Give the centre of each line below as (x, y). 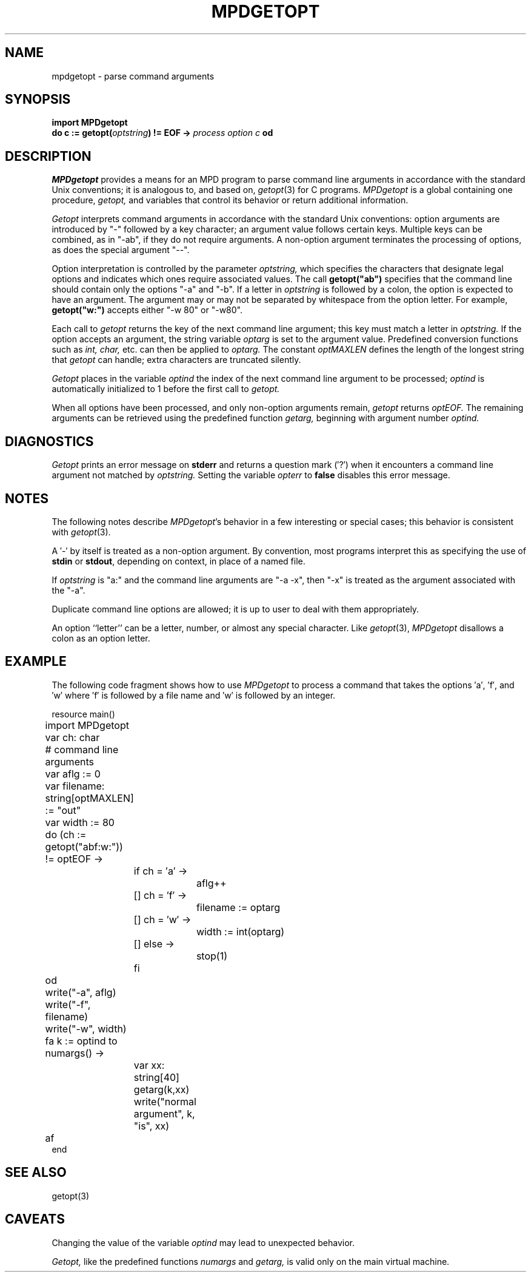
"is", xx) (152, 1126)
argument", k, (164, 1113)
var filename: (75, 786)
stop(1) (212, 956)
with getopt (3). (81, 532)
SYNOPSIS (38, 100)
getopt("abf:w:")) (84, 846)
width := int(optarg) (240, 931)
